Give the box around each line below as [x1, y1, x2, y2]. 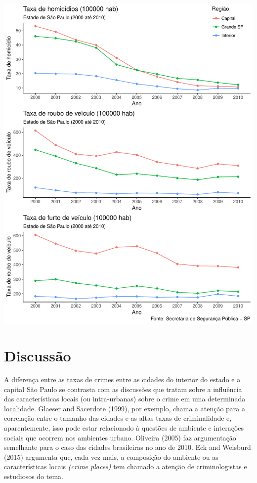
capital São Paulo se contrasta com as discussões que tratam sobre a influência [4, 384, 242, 394]
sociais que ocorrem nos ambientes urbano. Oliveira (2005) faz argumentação [4, 432, 236, 442]
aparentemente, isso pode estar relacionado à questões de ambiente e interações [4, 423, 244, 433]
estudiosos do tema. [4, 471, 63, 482]
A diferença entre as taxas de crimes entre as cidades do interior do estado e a [4, 374, 241, 385]
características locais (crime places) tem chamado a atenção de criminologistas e [4, 461, 247, 472]
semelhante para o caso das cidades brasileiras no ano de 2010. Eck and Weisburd [4, 442, 251, 452]
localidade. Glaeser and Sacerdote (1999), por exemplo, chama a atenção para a [4, 403, 245, 413]
